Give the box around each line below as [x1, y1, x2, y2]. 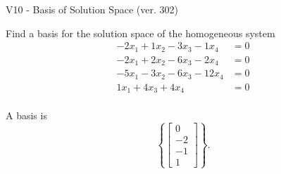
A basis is [6, 108, 47, 123]
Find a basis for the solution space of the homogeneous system [6, 25, 275, 40]
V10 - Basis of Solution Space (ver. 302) [6, 2, 178, 16]
